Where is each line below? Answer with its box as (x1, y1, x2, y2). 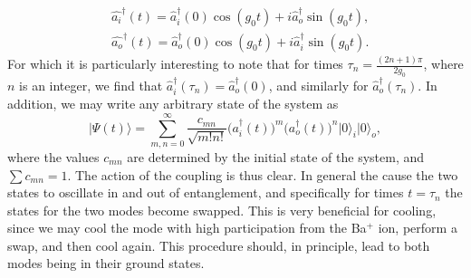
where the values (7, 147, 100, 166)
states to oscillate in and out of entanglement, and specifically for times (7, 183, 404, 202)
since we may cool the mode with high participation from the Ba (7, 218, 367, 237)
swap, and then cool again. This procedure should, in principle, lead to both (7, 235, 430, 254)
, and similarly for (268, 75, 369, 94)
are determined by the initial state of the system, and (127, 147, 425, 166)
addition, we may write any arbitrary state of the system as (7, 94, 339, 113)
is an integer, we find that (19, 75, 163, 94)
